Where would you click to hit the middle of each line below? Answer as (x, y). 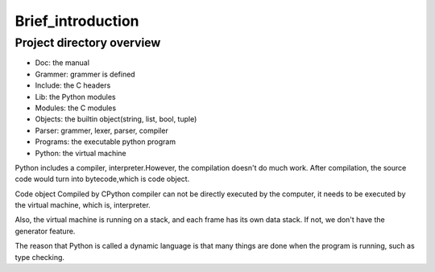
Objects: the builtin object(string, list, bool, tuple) (116, 119)
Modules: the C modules (76, 108)
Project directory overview (88, 43)
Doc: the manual (62, 63)
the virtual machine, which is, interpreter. (83, 205)
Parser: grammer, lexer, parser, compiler (101, 130)
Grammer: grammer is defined (85, 74)
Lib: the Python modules (75, 97)
